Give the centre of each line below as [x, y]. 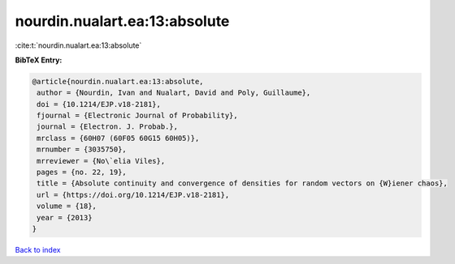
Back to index [38, 249]
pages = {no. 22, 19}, [82, 172]
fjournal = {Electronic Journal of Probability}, [138, 116]
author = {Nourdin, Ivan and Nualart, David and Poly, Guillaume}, [174, 93]
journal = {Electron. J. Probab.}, [108, 127]
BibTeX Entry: [39, 60]
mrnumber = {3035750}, [82, 149]
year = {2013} [65, 217]
